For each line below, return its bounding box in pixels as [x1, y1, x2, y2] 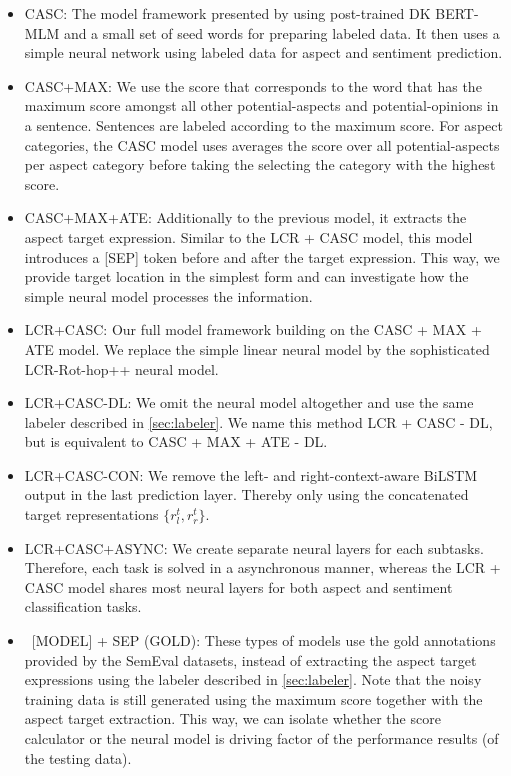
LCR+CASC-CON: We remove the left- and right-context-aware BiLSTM [24, 464, 478, 485]
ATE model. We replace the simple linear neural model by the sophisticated [24, 338, 490, 359]
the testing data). [24, 747, 132, 768]
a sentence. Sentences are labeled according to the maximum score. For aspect [24, 114, 503, 135]
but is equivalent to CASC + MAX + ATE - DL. [24, 431, 328, 452]
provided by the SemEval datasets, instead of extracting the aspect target [24, 649, 477, 670]
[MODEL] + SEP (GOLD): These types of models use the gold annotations [31, 630, 496, 651]
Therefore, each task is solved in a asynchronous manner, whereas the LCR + [24, 557, 501, 578]
